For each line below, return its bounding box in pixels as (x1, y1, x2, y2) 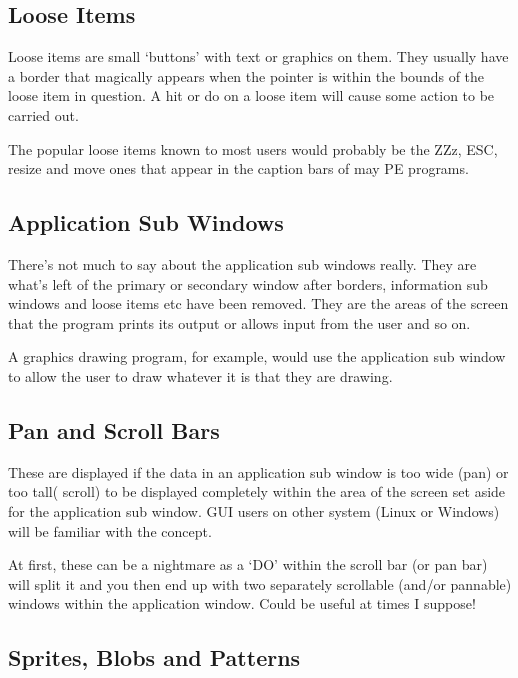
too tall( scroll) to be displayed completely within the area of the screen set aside (8, 481, 506, 502)
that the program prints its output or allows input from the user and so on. (8, 312, 471, 333)
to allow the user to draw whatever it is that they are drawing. (8, 365, 393, 386)
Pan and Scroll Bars (8, 414, 220, 445)
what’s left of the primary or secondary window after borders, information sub (8, 273, 488, 294)
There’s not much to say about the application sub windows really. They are (8, 253, 477, 274)
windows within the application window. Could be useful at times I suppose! (8, 593, 476, 614)
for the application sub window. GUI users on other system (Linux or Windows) (8, 500, 500, 521)
